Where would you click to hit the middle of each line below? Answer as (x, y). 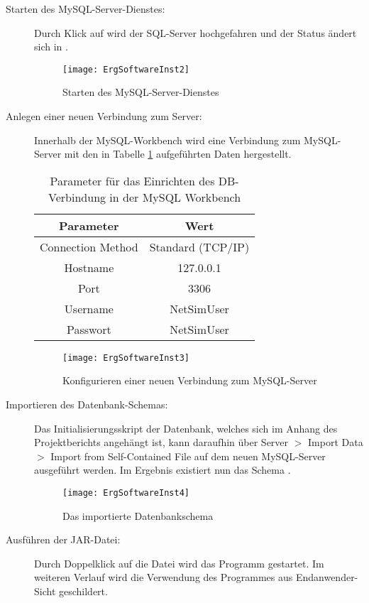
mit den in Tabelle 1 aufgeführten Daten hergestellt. (178, 154)
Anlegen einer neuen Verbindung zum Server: (104, 116)
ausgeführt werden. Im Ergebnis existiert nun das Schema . (163, 470)
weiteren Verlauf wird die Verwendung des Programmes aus (164, 577)
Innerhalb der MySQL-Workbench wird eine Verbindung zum (167, 140)
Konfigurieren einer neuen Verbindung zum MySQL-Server (190, 380)
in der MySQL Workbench (175, 197)
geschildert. (83, 591)
